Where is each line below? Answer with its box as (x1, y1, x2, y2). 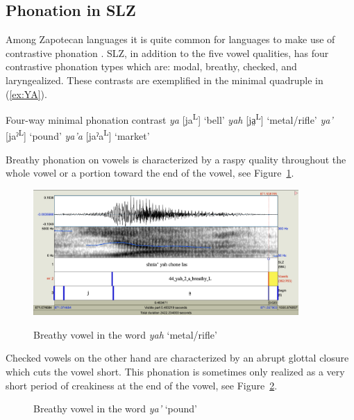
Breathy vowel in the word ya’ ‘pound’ (33, 401, 197, 416)
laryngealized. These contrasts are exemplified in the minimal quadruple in (6, 72, 323, 87)
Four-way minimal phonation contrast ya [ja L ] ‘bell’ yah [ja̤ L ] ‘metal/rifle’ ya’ (6, 111, 333, 127)
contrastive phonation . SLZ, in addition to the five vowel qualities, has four (6, 45, 329, 60)
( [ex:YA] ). (6, 86, 47, 101)
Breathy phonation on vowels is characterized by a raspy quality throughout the (6, 152, 346, 166)
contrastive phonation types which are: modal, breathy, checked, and (6, 59, 297, 74)
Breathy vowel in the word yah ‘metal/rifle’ (33, 327, 217, 341)
